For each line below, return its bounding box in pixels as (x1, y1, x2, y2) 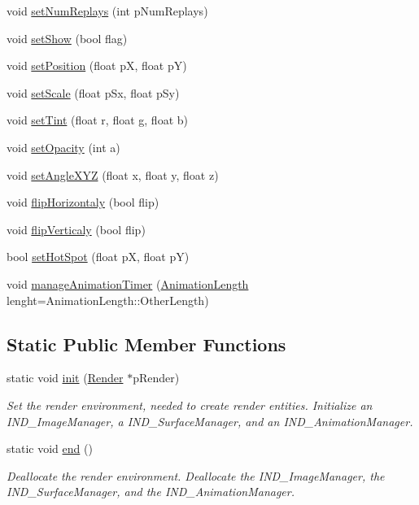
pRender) (133, 369, 180, 386)
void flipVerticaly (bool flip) (7, 220, 146, 237)
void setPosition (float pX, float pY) (7, 57, 187, 74)
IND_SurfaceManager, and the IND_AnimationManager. (7, 483, 295, 500)
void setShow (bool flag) (7, 29, 128, 46)
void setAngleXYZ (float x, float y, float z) (7, 166, 219, 183)
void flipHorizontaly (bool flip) (7, 194, 159, 211)
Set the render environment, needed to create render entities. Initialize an (7, 396, 373, 413)
